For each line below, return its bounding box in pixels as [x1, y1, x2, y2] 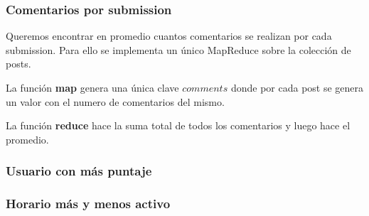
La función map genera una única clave [6, 80, 179, 94]
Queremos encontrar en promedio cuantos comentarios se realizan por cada [6, 28, 332, 43]
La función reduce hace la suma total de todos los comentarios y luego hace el [6, 118, 351, 133]
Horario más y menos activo [6, 195, 171, 212]
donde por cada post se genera [230, 80, 364, 94]
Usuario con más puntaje [6, 162, 152, 180]
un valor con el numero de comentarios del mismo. [6, 94, 225, 109]
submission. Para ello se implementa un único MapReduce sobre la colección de [6, 42, 351, 57]
